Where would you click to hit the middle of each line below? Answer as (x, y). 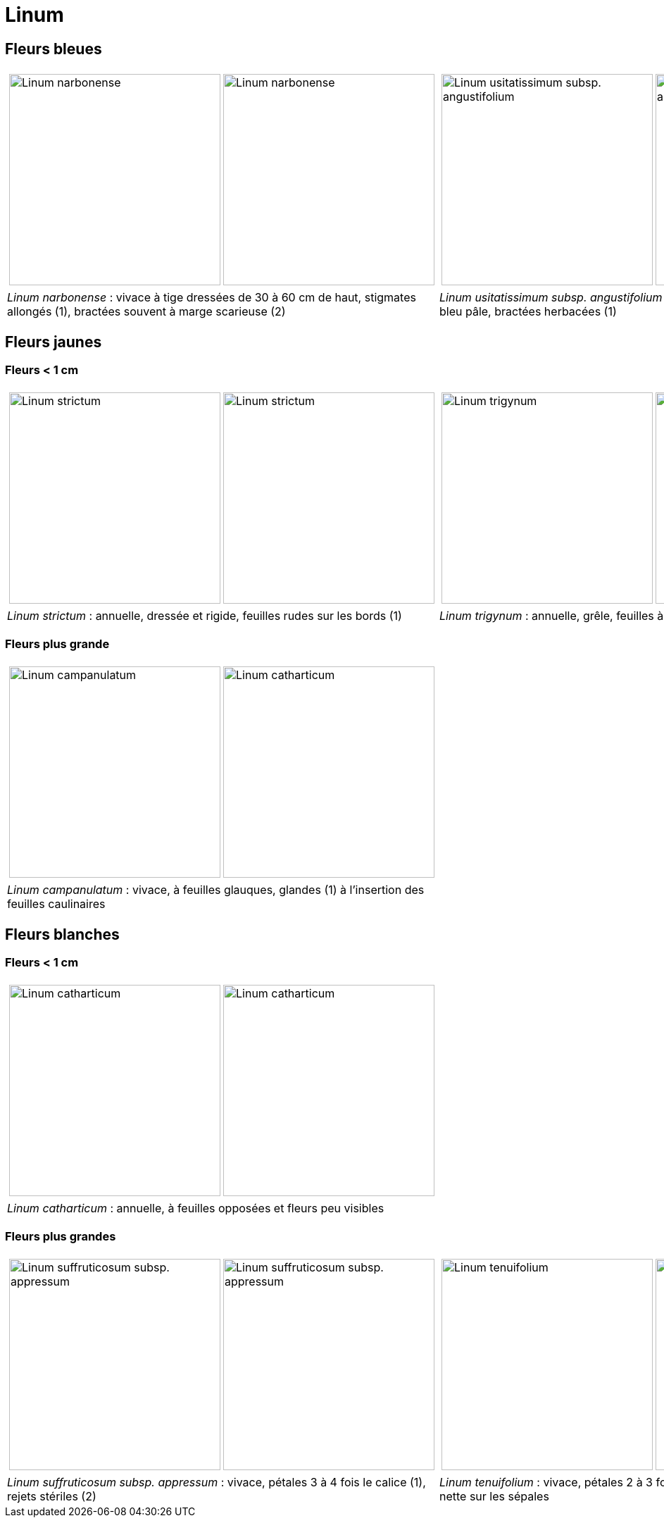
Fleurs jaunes (54, 342)
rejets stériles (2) (52, 1497)
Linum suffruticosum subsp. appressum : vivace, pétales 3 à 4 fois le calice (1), (217, 1482)
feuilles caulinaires (56, 904)
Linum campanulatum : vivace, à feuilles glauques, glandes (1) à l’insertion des (216, 890)
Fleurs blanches (62, 934)
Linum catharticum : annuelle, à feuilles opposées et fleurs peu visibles (196, 1208)
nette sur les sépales (494, 1497)
